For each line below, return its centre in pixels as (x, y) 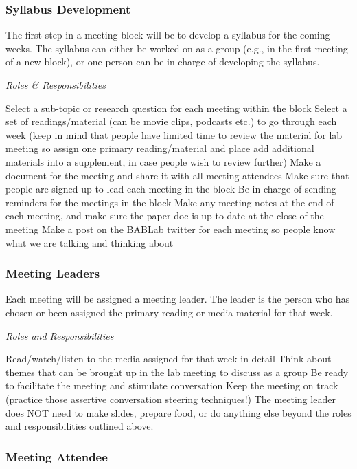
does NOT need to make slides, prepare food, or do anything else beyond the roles (178, 412)
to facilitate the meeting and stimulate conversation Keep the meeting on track (172, 385)
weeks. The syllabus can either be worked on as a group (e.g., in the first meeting (177, 48)
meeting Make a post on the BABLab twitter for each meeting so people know (171, 229)
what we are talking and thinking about (90, 242)
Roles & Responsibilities (56, 85)
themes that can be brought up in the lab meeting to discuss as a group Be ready (177, 372)
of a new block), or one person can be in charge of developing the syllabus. (163, 62)
